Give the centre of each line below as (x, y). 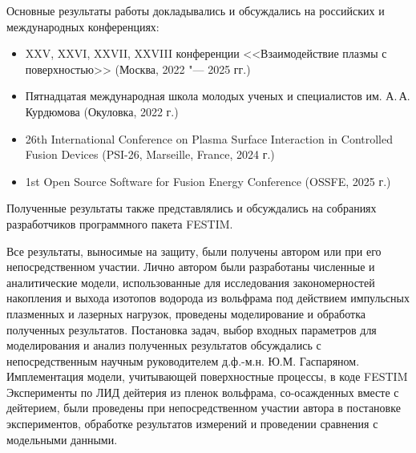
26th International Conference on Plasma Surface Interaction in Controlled (209, 138)
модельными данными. (62, 439)
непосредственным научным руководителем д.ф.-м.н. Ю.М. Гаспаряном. (183, 360)
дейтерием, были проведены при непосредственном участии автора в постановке (204, 408)
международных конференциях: (83, 26)
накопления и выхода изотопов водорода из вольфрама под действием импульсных (208, 298)
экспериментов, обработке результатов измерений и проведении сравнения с (192, 424)
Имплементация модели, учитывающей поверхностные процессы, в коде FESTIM (207, 376)
